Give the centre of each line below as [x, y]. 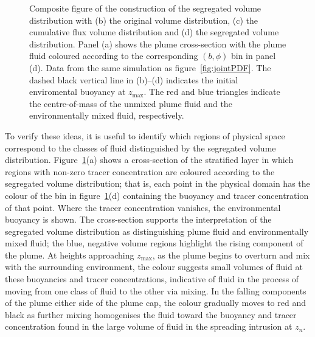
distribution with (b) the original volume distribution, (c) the [144, 20]
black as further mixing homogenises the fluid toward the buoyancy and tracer [151, 314]
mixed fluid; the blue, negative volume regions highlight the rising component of [154, 243]
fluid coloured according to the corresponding [114, 56]
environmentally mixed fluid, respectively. [107, 115]
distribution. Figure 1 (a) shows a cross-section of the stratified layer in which [149, 160]
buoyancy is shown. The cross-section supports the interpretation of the [138, 219]
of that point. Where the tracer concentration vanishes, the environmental [143, 207]
